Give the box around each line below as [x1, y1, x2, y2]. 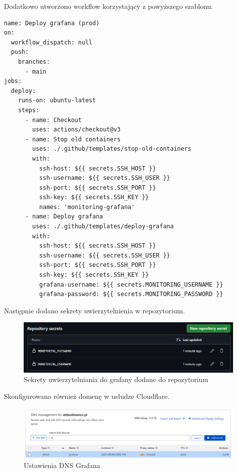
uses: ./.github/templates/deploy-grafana [32, 223, 174, 230]
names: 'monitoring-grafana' [39, 203, 135, 211]
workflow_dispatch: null [11, 39, 92, 46]
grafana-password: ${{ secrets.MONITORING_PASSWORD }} [39, 291, 223, 298]
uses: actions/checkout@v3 [32, 126, 121, 133]
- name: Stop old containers [25, 135, 121, 143]
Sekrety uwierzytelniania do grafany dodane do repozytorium [24, 374, 208, 385]
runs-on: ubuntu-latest [18, 97, 96, 104]
